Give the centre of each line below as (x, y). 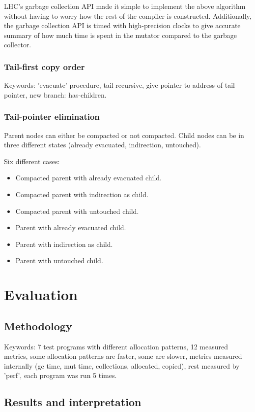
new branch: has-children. (68, 94)
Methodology (38, 326)
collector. (18, 45)
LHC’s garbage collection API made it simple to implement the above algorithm (125, 6)
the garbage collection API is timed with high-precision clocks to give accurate (122, 25)
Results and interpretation (73, 402)
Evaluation (41, 294)
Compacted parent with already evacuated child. (88, 178)
